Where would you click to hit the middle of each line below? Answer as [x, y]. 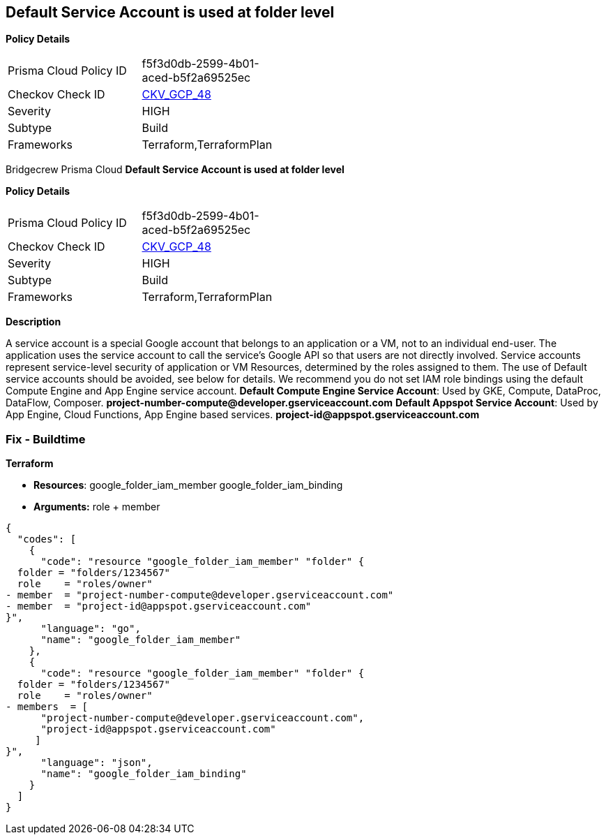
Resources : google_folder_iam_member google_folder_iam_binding [188, 485]
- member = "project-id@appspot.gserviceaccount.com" [159, 606]
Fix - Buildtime [46, 439]
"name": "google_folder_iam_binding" [144, 774]
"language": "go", [91, 629]
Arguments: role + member [97, 507]
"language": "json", [97, 763]
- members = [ [47, 707]
